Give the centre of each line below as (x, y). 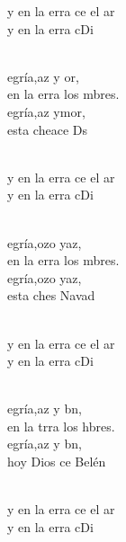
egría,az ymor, (46, 111)
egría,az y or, (43, 76)
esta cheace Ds (47, 129)
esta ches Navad (51, 295)
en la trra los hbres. (61, 426)
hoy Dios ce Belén (57, 462)
